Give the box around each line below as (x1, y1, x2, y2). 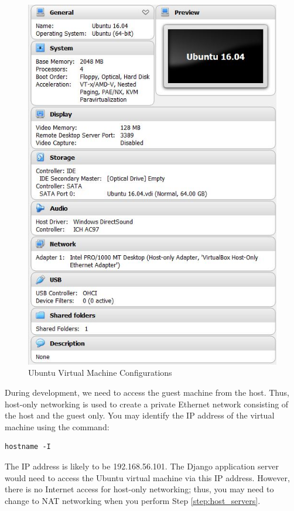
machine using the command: (5, 420, 110, 433)
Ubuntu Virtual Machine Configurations (28, 366, 172, 379)
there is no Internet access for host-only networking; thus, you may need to (5, 483, 274, 495)
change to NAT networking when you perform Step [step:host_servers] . (5, 494, 261, 506)
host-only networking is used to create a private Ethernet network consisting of (5, 397, 289, 410)
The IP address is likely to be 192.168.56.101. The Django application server (5, 460, 279, 472)
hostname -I (5, 443, 51, 451)
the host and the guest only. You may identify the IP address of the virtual (5, 409, 275, 421)
